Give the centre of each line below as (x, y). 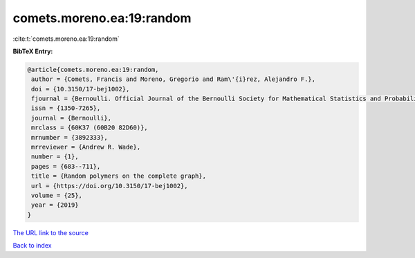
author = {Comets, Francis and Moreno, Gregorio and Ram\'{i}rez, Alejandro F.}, (174, 79)
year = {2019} (55, 205)
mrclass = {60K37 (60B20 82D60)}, (90, 128)
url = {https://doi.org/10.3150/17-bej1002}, (110, 186)
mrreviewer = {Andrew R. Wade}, (86, 147)
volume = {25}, (57, 195)
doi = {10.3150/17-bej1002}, (81, 89)
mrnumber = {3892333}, (70, 137)
